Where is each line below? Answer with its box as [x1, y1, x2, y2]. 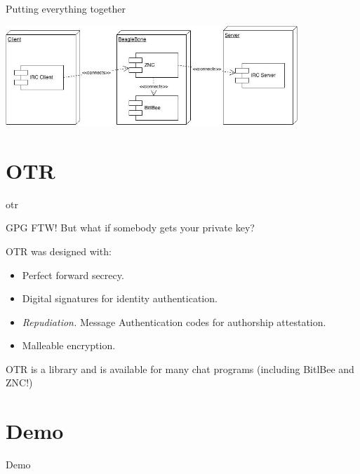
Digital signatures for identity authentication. [22, 291, 218, 306]
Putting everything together [6, 1, 126, 15]
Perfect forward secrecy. [22, 267, 124, 282]
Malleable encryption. [22, 338, 116, 353]
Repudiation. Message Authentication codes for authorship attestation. [22, 314, 326, 329]
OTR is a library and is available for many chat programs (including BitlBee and [6, 361, 354, 376]
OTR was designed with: [6, 243, 112, 258]
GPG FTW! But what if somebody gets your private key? [6, 220, 255, 235]
